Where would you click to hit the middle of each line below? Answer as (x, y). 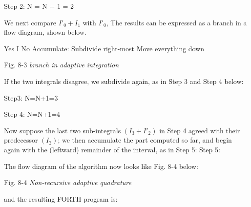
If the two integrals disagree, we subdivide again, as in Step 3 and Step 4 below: (124, 81)
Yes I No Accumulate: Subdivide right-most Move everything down (104, 48)
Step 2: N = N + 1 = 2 (39, 6)
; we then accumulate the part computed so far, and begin (145, 140)
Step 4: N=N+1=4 (32, 114)
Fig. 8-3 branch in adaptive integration (62, 65)
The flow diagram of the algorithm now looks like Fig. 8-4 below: (101, 166)
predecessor (21, 140)
